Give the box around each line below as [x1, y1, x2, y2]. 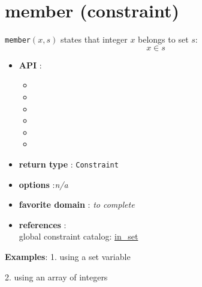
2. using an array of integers [5, 270, 108, 283]
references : [19, 218, 67, 231]
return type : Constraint [19, 157, 119, 170]
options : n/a [19, 178, 68, 190]
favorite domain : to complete [19, 198, 135, 211]
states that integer [60, 33, 128, 46]
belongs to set [138, 33, 189, 46]
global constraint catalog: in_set [19, 230, 138, 243]
